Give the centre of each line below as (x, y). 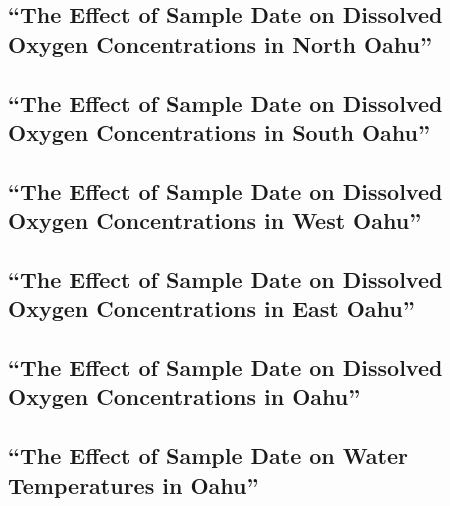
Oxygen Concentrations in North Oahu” (220, 43)
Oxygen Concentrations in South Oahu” (219, 131)
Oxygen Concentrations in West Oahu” (215, 220)
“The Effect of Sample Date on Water (208, 455)
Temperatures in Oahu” (133, 484)
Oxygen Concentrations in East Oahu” (211, 308)
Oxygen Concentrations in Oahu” (184, 396)
